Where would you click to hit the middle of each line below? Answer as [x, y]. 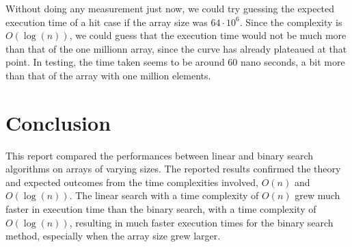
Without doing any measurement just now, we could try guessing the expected [170, 8]
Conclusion [58, 122]
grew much [317, 195]
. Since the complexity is [291, 22]
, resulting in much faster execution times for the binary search [201, 222]
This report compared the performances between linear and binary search [160, 155]
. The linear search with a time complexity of [164, 195]
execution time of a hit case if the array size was [107, 22]
